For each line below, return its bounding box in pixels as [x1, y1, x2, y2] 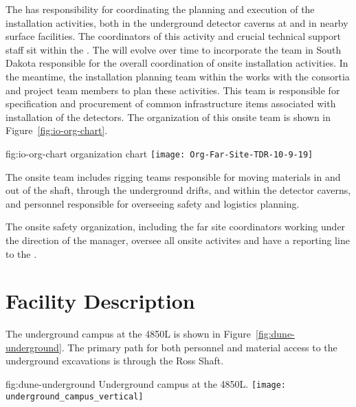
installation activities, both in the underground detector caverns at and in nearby [5, 15, 348, 30]
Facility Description [5, 287, 195, 315]
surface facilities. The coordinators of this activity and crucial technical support [5, 29, 341, 43]
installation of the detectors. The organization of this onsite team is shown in [5, 109, 331, 124]
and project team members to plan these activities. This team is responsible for [5, 82, 340, 97]
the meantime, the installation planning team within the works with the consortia [5, 69, 350, 83]
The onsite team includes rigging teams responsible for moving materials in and [5, 169, 341, 184]
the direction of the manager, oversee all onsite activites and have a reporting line [5, 232, 350, 247]
